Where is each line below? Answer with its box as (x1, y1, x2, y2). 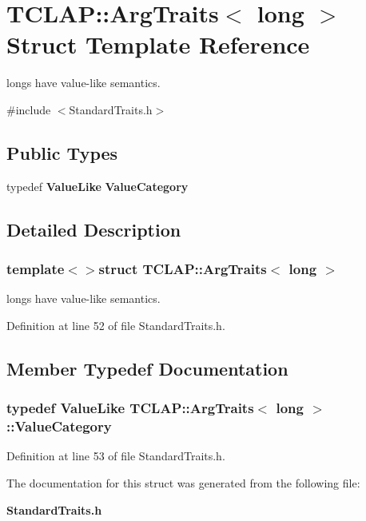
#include (6, 101, 51, 117)
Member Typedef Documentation (6, 356, 288, 380)
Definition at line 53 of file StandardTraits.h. (6, 447, 225, 464)
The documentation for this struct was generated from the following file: (6, 475, 360, 491)
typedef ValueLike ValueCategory (6, 177, 189, 194)
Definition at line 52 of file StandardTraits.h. (6, 316, 225, 333)
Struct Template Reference (6, 28, 310, 61)
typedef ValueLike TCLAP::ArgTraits (6, 398, 254, 418)
